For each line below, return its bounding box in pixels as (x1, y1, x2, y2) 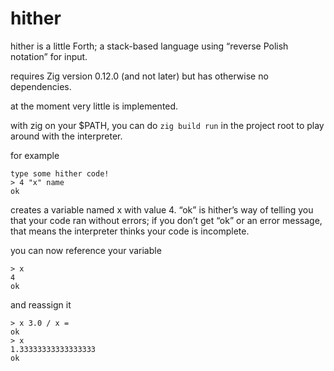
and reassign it (10, 298, 72, 311)
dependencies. (10, 80, 72, 92)
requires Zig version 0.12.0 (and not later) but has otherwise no (10, 70, 269, 82)
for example (10, 149, 60, 161)
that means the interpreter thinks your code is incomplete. (10, 225, 250, 237)
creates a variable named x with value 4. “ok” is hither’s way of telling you (10, 203, 314, 216)
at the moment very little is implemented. (10, 100, 179, 112)
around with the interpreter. (10, 130, 123, 142)
